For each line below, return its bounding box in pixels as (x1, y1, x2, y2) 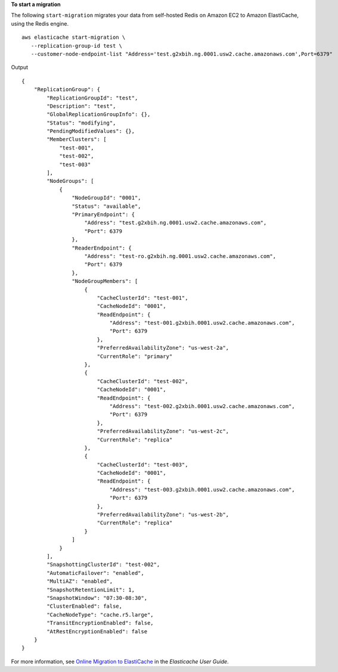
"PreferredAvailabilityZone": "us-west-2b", (97, 511, 230, 518)
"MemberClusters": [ (46, 136, 107, 143)
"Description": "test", (46, 102, 116, 110)
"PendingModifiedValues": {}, (46, 128, 135, 135)
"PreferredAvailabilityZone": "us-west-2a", (97, 344, 230, 351)
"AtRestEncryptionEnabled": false (46, 628, 148, 634)
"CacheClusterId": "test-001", (97, 294, 188, 301)
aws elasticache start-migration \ (21, 34, 126, 41)
